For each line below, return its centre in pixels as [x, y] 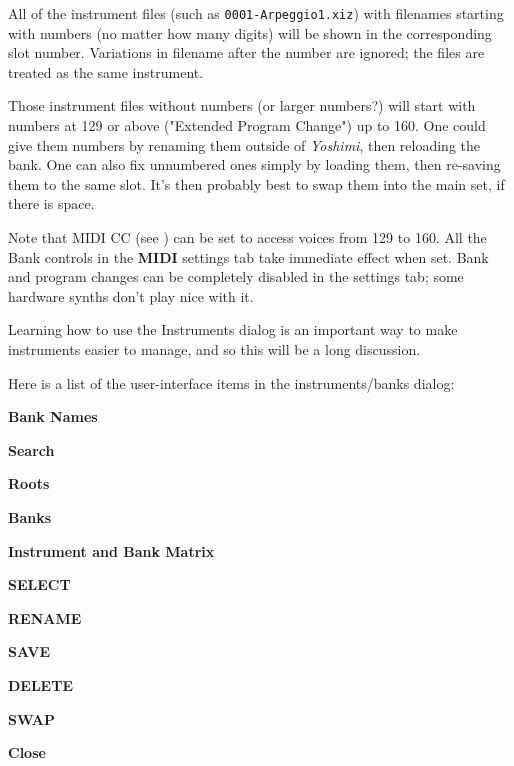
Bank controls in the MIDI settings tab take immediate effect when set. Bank [248, 256]
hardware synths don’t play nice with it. [131, 295]
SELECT [39, 584]
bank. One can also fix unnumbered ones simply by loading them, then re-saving [254, 164]
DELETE [40, 684]
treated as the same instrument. [106, 71]
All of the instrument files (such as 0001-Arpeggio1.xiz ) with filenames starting [256, 13]
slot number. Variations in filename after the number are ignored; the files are [246, 52]
